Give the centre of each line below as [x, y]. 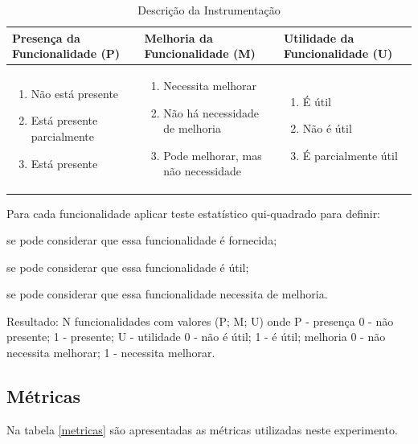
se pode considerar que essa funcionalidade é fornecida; [142, 240]
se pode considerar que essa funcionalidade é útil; [128, 267]
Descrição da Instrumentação [209, 10]
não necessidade [202, 171]
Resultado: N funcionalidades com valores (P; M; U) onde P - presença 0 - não [200, 321]
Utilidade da [319, 37]
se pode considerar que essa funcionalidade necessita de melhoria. [167, 294]
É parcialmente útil [350, 155]
